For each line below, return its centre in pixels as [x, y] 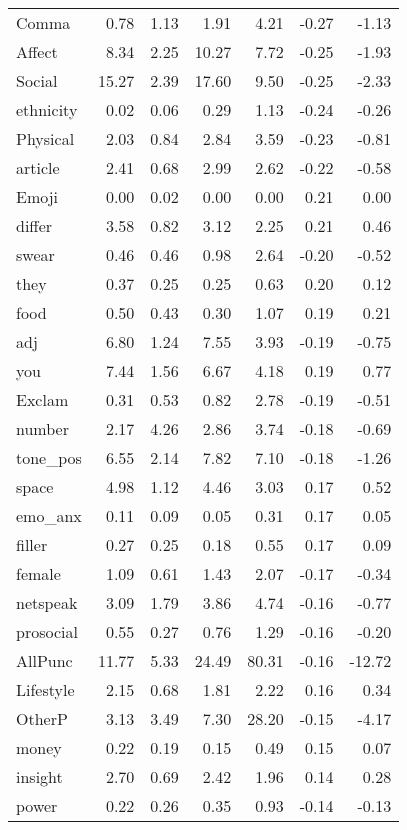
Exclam [42, 399]
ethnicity [47, 109]
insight [39, 776]
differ [34, 225]
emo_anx [49, 515]
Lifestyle [45, 689]
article [38, 167]
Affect [37, 51]
